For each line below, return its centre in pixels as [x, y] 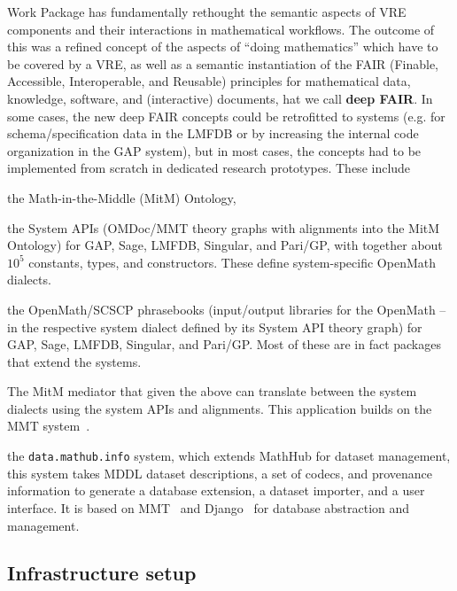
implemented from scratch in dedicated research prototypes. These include [209, 168]
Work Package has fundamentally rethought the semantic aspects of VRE [207, 12]
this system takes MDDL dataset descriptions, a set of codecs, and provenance [220, 473]
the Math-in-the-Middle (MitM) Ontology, [122, 197]
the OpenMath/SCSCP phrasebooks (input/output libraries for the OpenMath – [227, 309]
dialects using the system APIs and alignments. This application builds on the [220, 408]
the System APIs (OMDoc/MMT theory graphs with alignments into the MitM [224, 227]
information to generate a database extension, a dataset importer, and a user [216, 490]
